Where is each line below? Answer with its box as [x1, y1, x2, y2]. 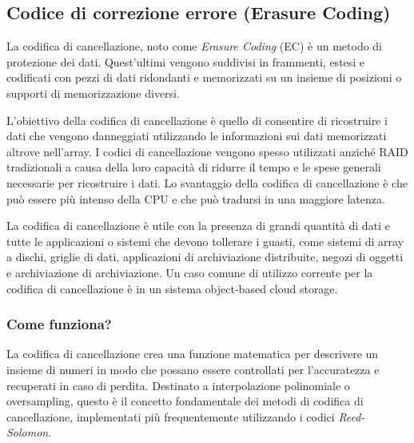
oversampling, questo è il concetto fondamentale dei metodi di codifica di [6, 393, 364, 409]
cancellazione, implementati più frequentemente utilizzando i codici [6, 408, 335, 425]
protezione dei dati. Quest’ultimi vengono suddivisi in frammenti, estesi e [6, 53, 365, 70]
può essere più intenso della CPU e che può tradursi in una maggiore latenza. [6, 190, 385, 207]
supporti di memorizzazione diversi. [6, 84, 180, 101]
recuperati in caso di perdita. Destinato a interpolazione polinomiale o [6, 377, 350, 393]
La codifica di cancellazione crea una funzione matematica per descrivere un [6, 345, 379, 362]
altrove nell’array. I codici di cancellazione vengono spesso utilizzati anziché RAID [6, 143, 408, 159]
